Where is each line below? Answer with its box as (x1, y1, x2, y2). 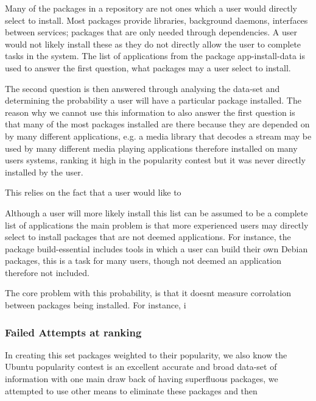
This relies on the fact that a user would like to (5, 186, 181, 199)
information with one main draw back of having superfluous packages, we (5, 372, 278, 385)
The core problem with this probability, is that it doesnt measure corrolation (5, 286, 291, 299)
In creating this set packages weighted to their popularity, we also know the (5, 348, 287, 361)
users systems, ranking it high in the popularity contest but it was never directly (5, 154, 306, 166)
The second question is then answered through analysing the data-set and (5, 82, 280, 94)
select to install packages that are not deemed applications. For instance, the (5, 230, 291, 243)
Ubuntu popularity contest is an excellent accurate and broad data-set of (5, 360, 277, 373)
